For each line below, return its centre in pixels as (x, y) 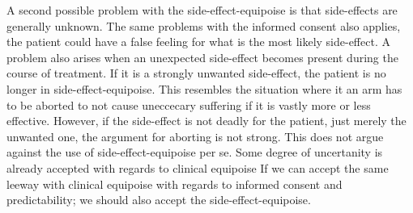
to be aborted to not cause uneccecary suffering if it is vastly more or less (189, 104)
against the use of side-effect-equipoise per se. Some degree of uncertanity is (195, 152)
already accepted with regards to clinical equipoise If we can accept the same (198, 167)
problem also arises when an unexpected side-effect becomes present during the (202, 57)
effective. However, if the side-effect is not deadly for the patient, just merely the (206, 121)
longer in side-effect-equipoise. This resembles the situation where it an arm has (204, 88)
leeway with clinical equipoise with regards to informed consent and (175, 184)
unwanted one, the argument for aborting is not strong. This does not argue (195, 136)
